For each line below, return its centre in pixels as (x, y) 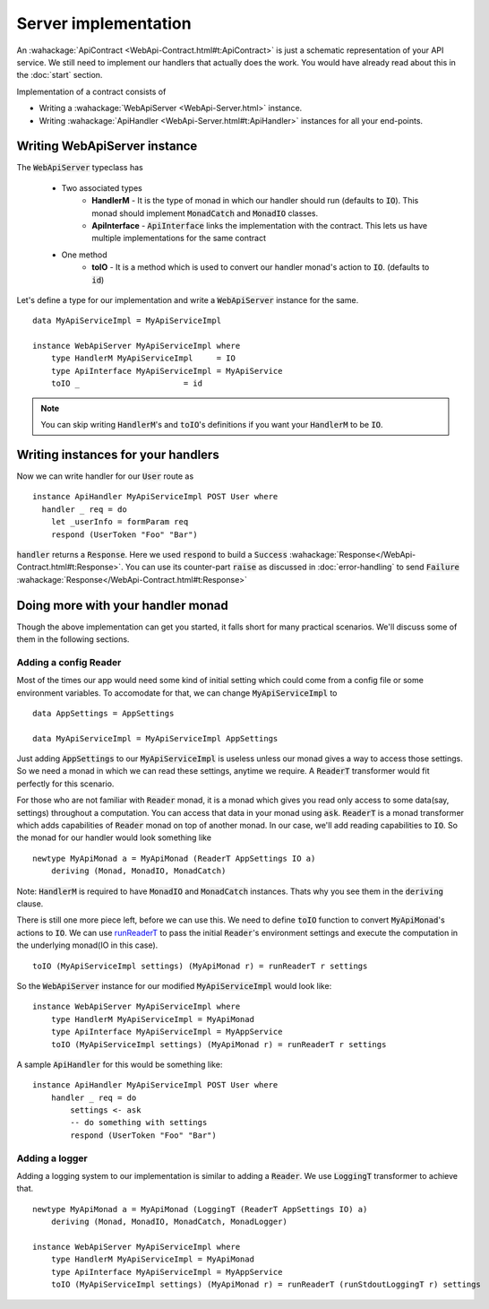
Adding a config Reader (69, 662)
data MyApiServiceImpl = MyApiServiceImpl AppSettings (155, 738)
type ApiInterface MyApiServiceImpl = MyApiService (167, 371)
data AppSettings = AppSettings (103, 713)
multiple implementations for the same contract (179, 238)
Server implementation (104, 23)
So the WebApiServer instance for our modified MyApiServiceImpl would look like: (174, 985)
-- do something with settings (139, 1123)
